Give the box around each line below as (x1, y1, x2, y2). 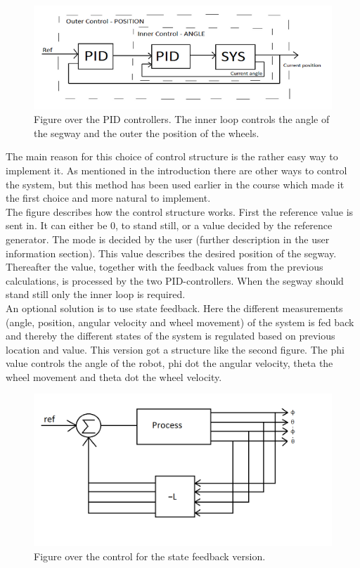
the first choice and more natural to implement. (6, 191, 211, 205)
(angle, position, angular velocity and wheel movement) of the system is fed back (6, 314, 354, 329)
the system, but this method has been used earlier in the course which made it (6, 176, 345, 191)
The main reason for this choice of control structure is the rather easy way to (6, 149, 338, 164)
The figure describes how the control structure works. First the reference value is (6, 204, 354, 219)
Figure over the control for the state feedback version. (34, 548, 266, 563)
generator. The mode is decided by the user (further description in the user (6, 231, 330, 246)
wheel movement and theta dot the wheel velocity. (6, 369, 222, 384)
